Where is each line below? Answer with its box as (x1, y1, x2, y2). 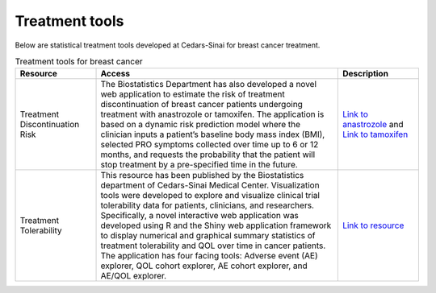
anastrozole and (342, 119, 404, 130)
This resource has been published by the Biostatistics (100, 170, 304, 181)
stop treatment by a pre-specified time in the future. (100, 159, 298, 171)
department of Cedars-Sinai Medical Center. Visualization (100, 180, 320, 191)
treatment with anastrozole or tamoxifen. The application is (100, 109, 325, 120)
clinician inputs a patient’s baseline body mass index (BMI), (100, 129, 325, 140)
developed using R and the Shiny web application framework (100, 220, 332, 231)
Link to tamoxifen (342, 129, 409, 140)
